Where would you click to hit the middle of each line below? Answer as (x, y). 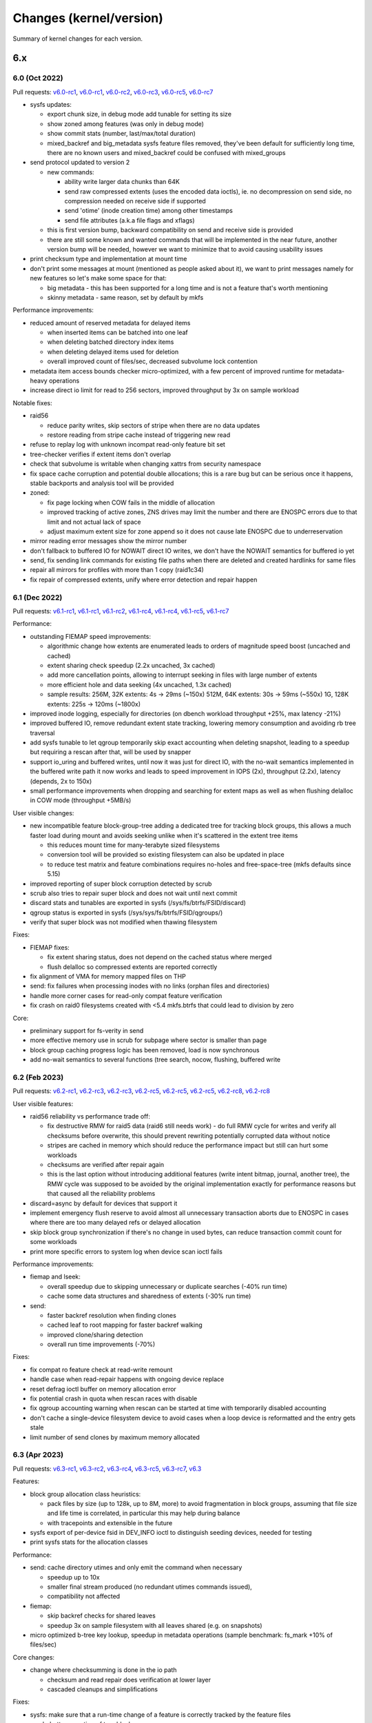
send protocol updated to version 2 (80, 163)
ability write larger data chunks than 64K (122, 182)
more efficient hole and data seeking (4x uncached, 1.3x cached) (139, 684)
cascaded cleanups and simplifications (103, 1689)
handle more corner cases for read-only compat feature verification (126, 995)
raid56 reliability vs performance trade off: (90, 1117)
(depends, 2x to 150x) (61, 781)
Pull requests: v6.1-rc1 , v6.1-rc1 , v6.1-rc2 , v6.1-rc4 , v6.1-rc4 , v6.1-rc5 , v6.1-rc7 (121, 611)
